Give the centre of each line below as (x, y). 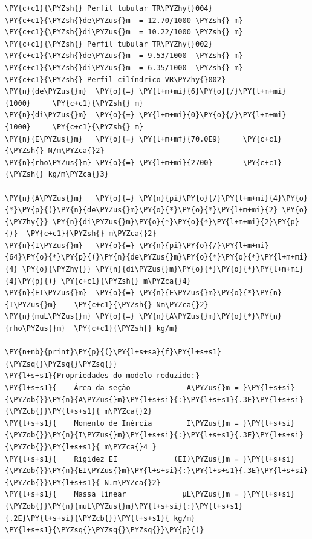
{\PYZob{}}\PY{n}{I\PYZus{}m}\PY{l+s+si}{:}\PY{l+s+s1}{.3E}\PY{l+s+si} (154, 435)
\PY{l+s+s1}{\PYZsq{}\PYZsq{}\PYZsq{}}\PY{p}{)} (105, 530)
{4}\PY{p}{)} (31, 281)
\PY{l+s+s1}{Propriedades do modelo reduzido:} (102, 376)
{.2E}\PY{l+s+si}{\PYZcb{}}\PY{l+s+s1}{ (87, 518)
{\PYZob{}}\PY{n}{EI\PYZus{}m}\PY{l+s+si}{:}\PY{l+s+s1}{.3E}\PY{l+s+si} (157, 471)
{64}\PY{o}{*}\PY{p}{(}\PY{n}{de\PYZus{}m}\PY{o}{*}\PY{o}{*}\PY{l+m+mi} (157, 257)
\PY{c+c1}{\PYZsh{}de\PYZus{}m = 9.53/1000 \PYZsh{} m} (124, 56)
